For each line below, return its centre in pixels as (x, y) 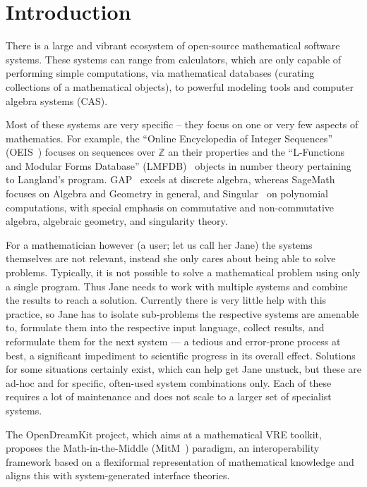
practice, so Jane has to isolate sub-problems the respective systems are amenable (182, 313)
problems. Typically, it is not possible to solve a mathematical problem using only (183, 272)
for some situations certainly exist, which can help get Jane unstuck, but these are (183, 369)
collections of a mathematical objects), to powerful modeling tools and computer (180, 86)
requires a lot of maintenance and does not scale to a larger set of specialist (169, 396)
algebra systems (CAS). (57, 100)
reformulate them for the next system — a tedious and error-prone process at (173, 341)
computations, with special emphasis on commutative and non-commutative (170, 207)
